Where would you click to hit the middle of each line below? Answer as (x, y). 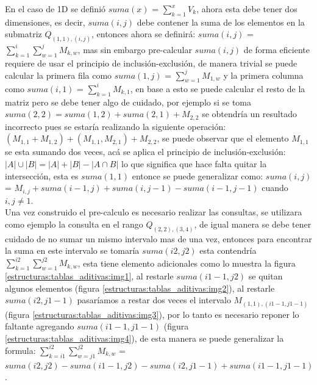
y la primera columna (263, 75)
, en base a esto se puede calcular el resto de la (218, 88)
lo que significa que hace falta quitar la (194, 163)
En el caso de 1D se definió (55, 9)
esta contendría (228, 250)
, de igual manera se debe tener (253, 224)
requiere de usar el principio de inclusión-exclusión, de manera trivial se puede (151, 63)
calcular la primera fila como (59, 75)
